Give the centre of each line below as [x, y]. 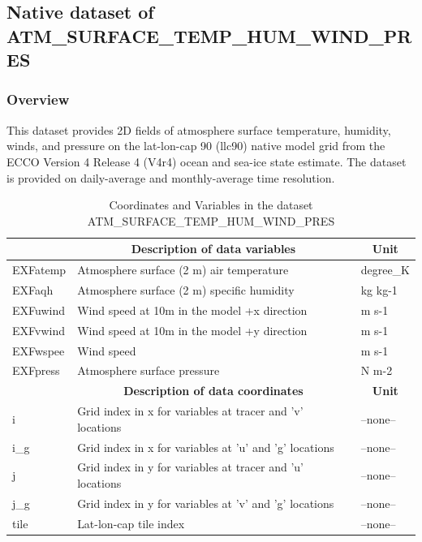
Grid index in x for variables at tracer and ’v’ [190, 411]
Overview [38, 99]
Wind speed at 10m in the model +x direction [192, 310]
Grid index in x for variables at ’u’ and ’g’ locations [206, 447]
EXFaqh [33, 290]
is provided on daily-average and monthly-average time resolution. [171, 177]
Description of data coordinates [213, 391]
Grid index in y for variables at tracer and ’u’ [190, 467]
